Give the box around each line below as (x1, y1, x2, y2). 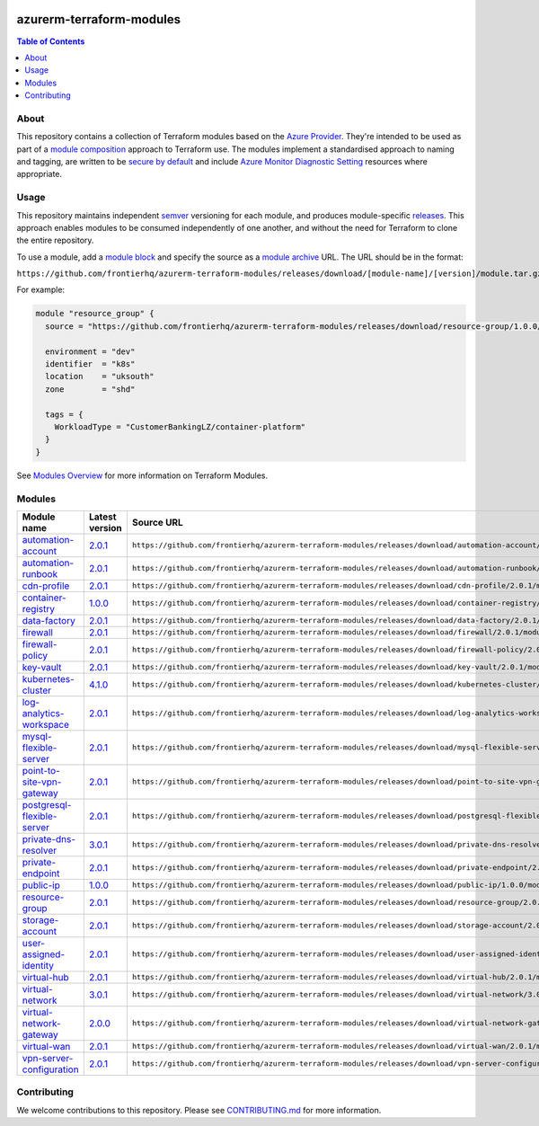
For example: (16, 284, 66, 296)
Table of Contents (16, 36, 85, 47)
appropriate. (16, 169, 63, 180)
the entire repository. (16, 235, 94, 246)
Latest (88, 510, 117, 523)
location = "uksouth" (45, 371, 155, 382)
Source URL (131, 516, 183, 528)
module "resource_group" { (35, 308, 155, 319)
